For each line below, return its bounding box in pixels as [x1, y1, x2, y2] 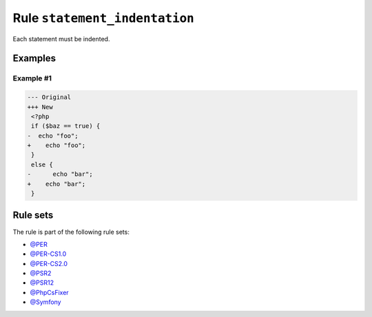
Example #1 [12, 74, 52, 83]
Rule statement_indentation [12, 10, 194, 25]
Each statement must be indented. [12, 34, 110, 43]
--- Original [27, 94, 72, 101]
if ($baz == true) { [31, 122, 101, 130]
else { [31, 160, 53, 168]
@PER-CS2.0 [30, 259, 68, 267]
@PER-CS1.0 [30, 250, 67, 258]
